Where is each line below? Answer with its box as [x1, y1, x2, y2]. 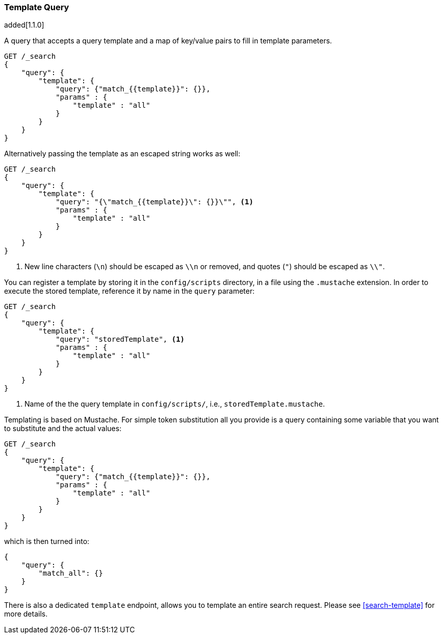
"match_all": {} [38, 569, 103, 578]
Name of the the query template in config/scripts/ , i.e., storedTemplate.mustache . [24, 399, 325, 409]
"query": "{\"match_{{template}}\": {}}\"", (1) [56, 198, 253, 206]
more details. [4, 609, 48, 619]
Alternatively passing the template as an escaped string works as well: [4, 149, 241, 158]
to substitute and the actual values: [4, 424, 122, 433]
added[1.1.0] [4, 20, 44, 30]
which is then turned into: [4, 537, 90, 546]
